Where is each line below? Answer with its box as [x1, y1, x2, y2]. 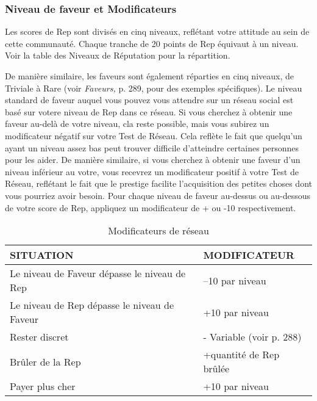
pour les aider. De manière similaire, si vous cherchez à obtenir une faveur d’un [5, 153, 301, 166]
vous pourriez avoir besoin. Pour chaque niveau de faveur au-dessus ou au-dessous [5, 189, 311, 201]
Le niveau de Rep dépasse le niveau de [10, 298, 174, 312]
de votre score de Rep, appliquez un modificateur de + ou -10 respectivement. [5, 201, 296, 214]
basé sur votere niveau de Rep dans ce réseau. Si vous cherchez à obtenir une [5, 105, 293, 118]
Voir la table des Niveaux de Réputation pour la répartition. [5, 49, 230, 62]
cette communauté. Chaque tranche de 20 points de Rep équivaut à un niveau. [5, 37, 299, 49]
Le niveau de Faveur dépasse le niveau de [10, 266, 186, 281]
